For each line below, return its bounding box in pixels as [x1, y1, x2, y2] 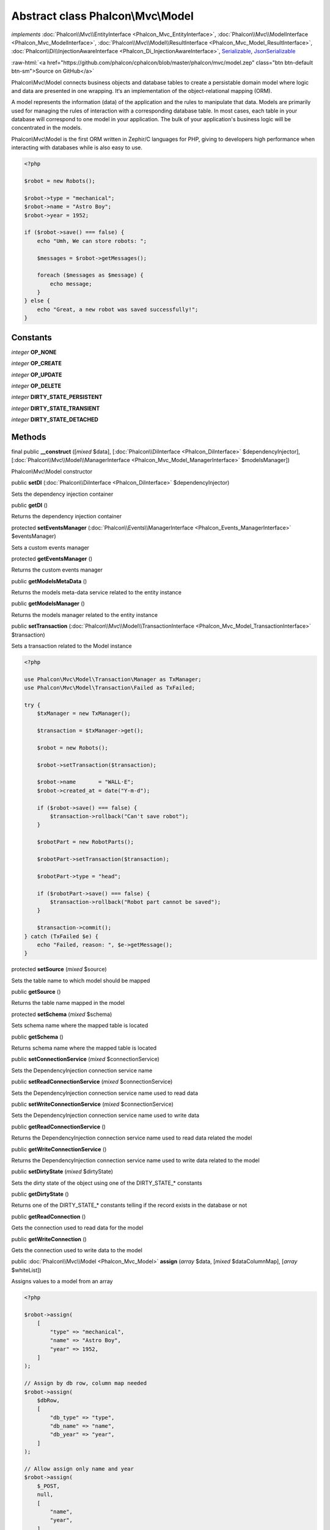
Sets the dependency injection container [11, 490, 114, 498]
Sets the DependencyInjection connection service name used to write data [11, 1111, 200, 1119]
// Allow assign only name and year [24, 1466, 134, 1472]
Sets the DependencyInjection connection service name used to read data [11, 1089, 199, 1097]
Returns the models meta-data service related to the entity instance [11, 589, 182, 596]
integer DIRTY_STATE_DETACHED [11, 416, 99, 424]
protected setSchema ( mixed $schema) [11, 1010, 112, 1018]
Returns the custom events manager [11, 566, 103, 573]
